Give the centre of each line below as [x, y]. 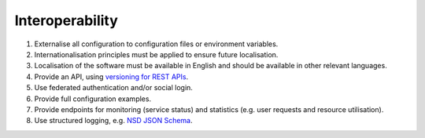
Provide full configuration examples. [93, 99]
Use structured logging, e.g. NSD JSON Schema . [113, 121]
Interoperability [66, 20]
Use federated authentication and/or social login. [113, 88]
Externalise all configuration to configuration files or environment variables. [156, 44]
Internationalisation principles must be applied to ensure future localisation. [156, 54]
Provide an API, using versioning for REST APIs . [111, 76]
